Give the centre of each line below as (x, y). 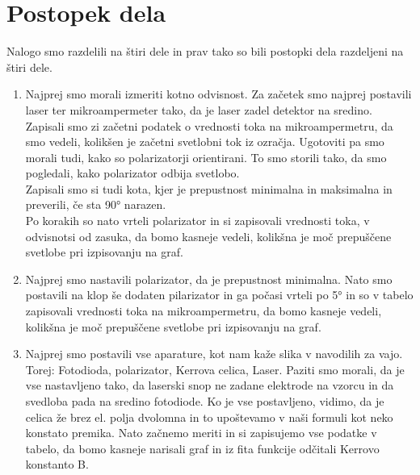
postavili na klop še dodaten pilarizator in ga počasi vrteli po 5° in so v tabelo (219, 295)
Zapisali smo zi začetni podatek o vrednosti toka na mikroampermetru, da (209, 125)
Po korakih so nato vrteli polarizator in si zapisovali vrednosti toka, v (197, 221)
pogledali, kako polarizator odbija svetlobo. (132, 173)
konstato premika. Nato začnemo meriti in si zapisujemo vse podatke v (201, 433)
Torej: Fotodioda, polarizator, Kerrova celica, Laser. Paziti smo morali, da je (215, 369)
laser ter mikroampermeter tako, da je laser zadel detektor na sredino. (199, 109)
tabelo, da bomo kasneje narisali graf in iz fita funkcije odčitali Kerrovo (202, 448)
